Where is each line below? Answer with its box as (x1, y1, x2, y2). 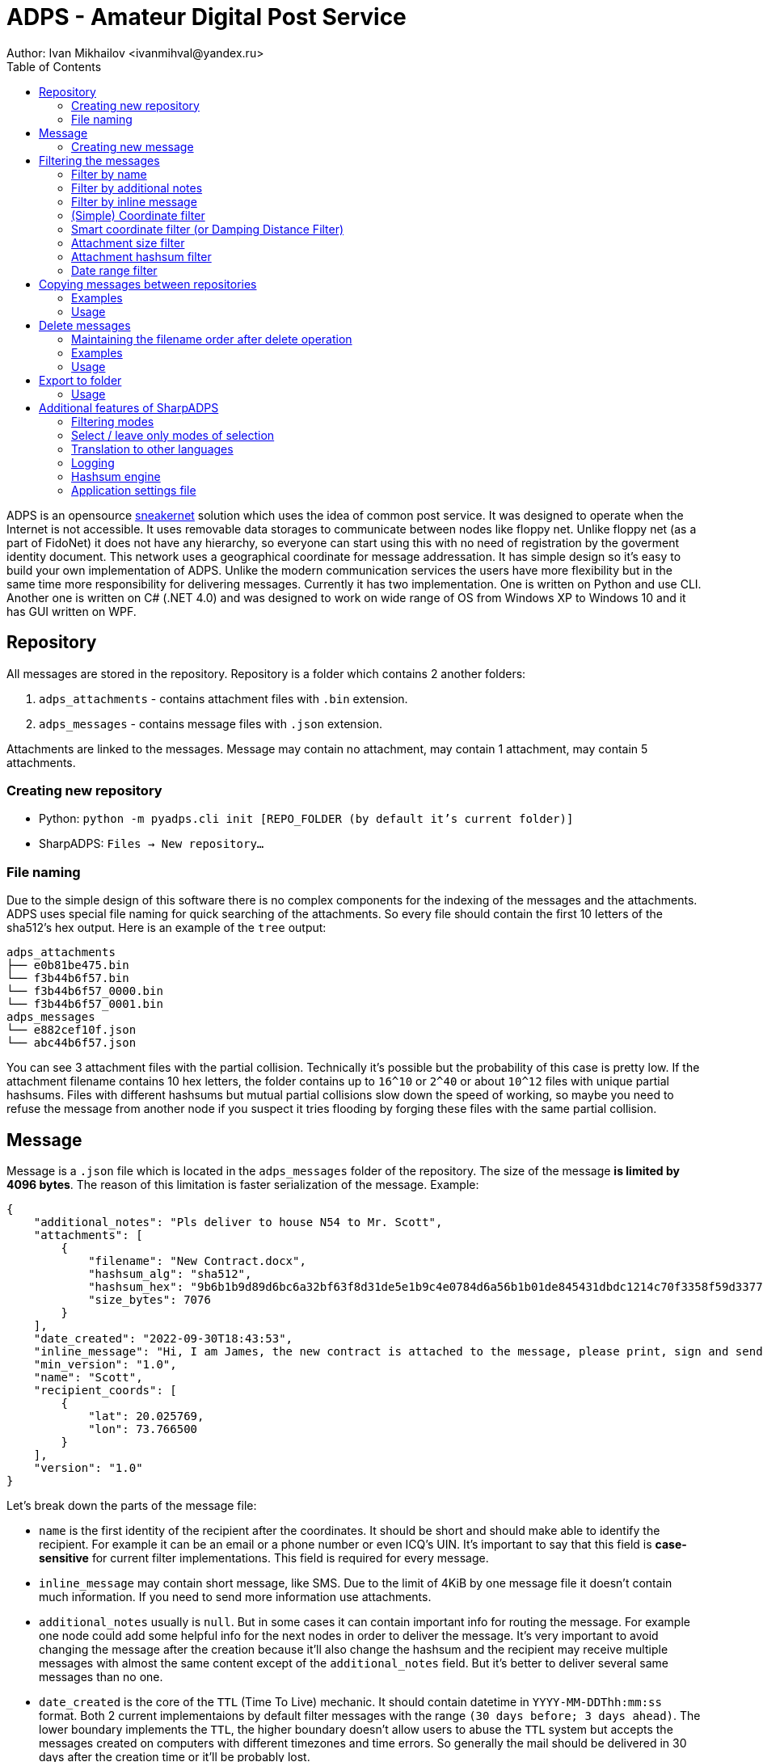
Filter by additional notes (71, 180, 203, 195)
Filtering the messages (39, 153, 160, 167)
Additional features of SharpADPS (39, 400, 219, 415)
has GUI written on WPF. (6, 604, 137, 618)
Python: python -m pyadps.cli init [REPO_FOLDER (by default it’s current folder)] (39, 811, 574, 826)
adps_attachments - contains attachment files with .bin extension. (39, 691, 408, 706)
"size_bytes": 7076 (88, 1292, 211, 1306)
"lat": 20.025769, (88, 1409, 204, 1423)
